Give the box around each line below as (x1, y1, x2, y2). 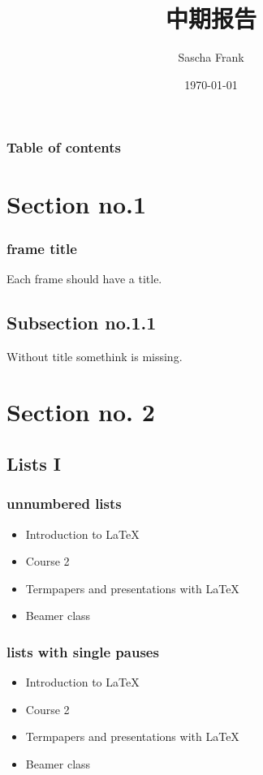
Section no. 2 (6, 395, 155, 428)
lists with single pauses (6, 641, 159, 661)
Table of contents (6, 137, 121, 157)
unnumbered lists (6, 493, 122, 514)
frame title (6, 238, 77, 258)
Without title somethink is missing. (6, 347, 183, 364)
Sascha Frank (178, 49, 244, 66)
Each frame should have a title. (6, 269, 162, 286)
